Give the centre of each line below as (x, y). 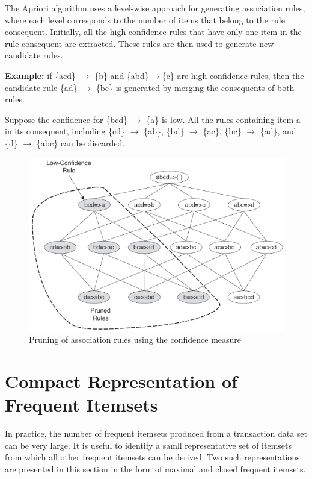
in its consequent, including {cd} (65, 131)
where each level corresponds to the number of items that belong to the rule (145, 20)
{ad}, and (278, 131)
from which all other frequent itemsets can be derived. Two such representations (152, 457)
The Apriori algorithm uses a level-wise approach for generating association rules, (155, 8)
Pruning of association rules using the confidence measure (135, 340)
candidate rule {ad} (41, 87)
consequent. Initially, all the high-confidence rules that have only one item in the (153, 32)
